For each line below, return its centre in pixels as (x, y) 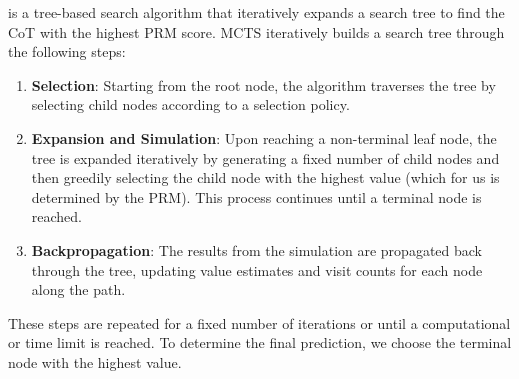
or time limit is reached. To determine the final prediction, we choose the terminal (260, 342)
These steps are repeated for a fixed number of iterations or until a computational (259, 322)
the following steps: (67, 51)
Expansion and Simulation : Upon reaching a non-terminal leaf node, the (264, 137)
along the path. (78, 289)
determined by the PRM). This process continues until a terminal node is (256, 196)
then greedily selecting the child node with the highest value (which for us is (265, 177)
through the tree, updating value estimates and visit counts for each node (257, 269)
